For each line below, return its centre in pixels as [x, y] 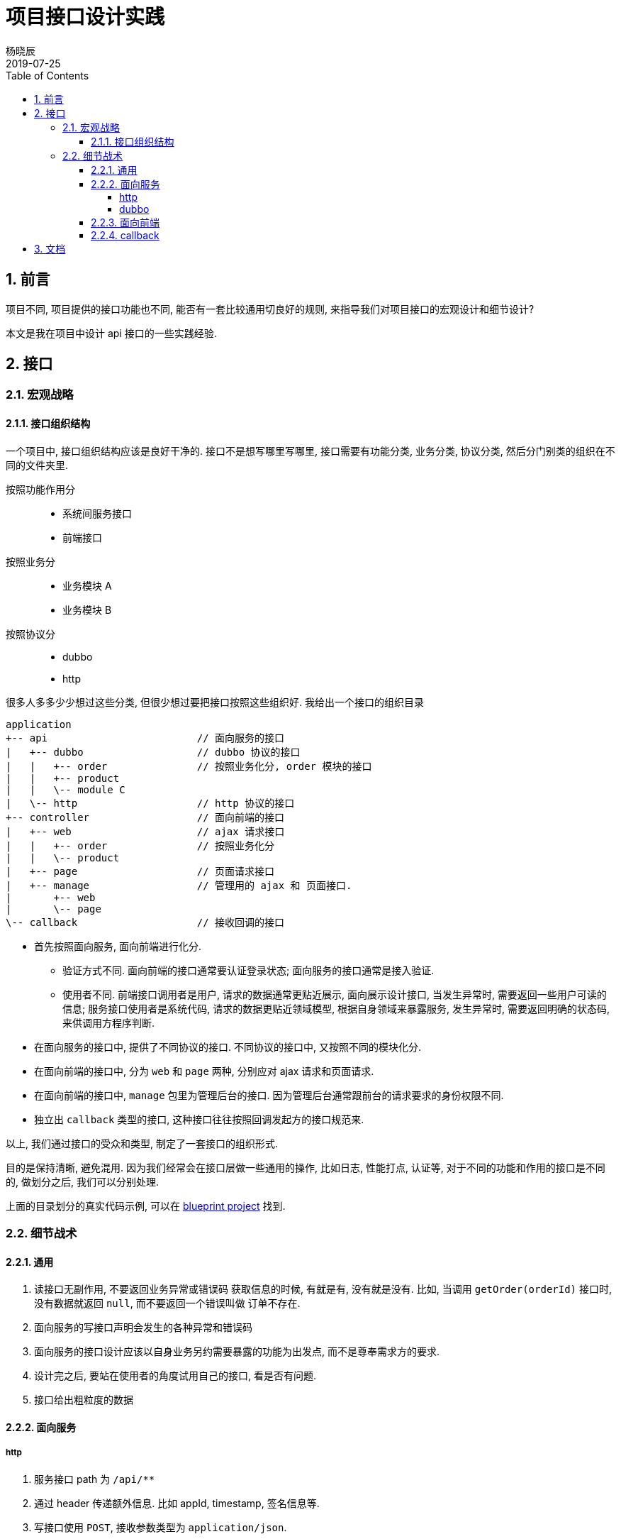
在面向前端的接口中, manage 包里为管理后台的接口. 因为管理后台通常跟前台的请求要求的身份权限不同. [269, 1095]
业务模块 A [87, 585]
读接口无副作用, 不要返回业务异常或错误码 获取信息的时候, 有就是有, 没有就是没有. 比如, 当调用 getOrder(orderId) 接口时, [323, 1289]
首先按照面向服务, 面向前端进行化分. [118, 946]
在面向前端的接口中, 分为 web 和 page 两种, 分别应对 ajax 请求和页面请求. [204, 1071]
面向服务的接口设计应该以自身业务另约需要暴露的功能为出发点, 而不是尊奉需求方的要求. [237, 1352]
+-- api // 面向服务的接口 [145, 738]
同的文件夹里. [37, 465]
